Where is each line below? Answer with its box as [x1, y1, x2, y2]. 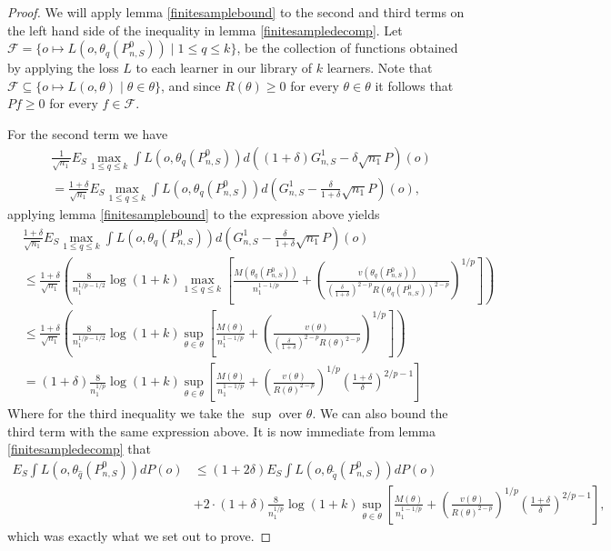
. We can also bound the [312, 404, 448, 423]
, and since [161, 75, 221, 95]
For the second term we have [7, 124, 168, 143]
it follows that [375, 75, 454, 95]
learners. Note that [326, 58, 433, 77]
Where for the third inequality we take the [7, 404, 245, 423]
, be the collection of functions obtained [236, 38, 458, 57]
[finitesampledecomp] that [7, 439, 151, 458]
